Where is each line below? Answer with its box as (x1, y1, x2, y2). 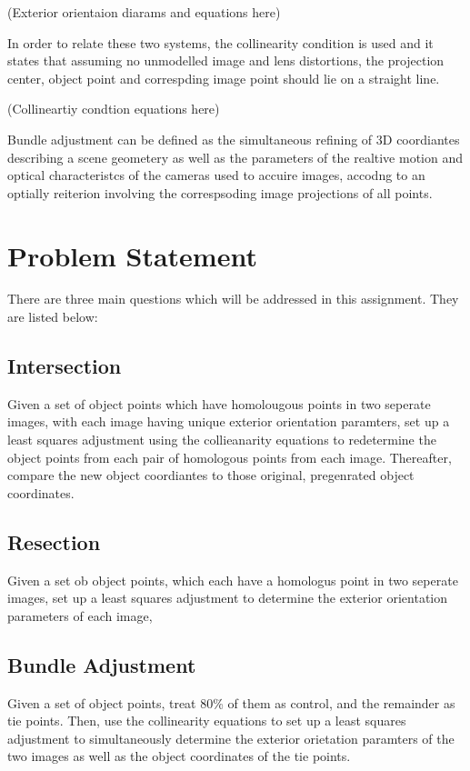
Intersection (7, 352, 122, 380)
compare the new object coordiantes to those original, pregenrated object (7, 466, 415, 485)
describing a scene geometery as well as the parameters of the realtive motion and (7, 147, 464, 166)
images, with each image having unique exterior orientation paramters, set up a (7, 412, 450, 431)
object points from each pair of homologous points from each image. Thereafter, (7, 447, 452, 466)
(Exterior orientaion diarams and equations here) (7, 3, 281, 21)
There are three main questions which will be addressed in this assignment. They (7, 289, 459, 308)
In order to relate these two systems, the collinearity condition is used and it (7, 33, 434, 52)
